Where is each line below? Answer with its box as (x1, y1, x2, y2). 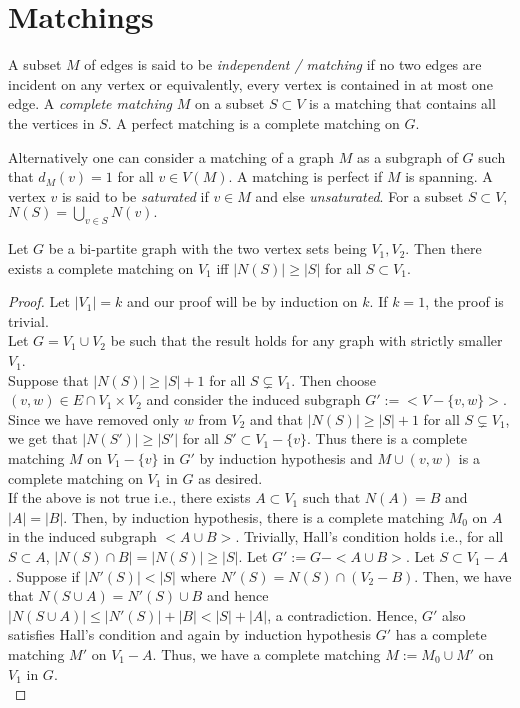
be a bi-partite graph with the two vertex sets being (48, 238, 367, 259)
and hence (206, 585, 269, 606)
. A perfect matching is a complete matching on (107, 112, 400, 133)
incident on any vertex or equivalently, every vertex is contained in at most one (8, 73, 493, 94)
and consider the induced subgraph (146, 389, 361, 410)
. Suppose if (8, 565, 80, 586)
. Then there (405, 238, 482, 259)
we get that (8, 428, 78, 449)
